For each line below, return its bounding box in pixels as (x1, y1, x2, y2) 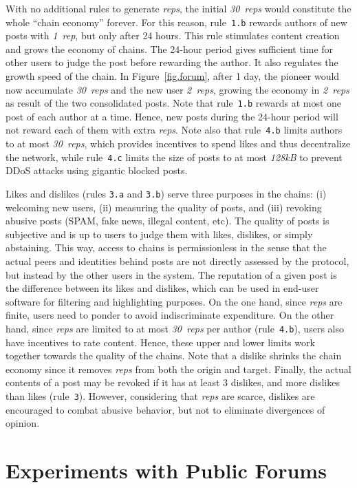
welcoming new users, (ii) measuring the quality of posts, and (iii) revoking (6, 200, 322, 214)
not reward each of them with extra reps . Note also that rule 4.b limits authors (6, 123, 343, 137)
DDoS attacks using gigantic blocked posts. (6, 163, 188, 178)
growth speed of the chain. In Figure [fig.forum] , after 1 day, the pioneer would (6, 69, 340, 83)
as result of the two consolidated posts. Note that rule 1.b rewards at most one (6, 96, 342, 110)
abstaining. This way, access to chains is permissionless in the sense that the (6, 240, 327, 255)
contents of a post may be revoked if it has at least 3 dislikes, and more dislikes (6, 375, 340, 390)
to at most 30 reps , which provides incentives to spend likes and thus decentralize (6, 136, 351, 151)
